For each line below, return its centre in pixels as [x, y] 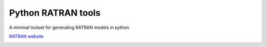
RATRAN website [26, 36]
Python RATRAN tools [55, 13]
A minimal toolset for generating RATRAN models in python [69, 27]
